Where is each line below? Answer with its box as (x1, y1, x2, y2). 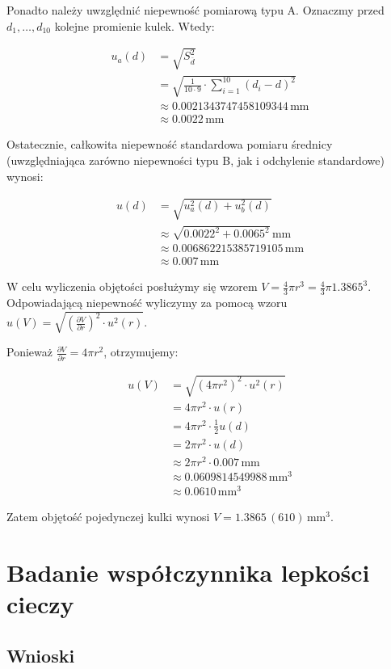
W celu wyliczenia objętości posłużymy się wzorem (6, 278, 258, 295)
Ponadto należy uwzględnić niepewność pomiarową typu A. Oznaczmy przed (6, 2, 385, 18)
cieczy (6, 587, 74, 621)
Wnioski (6, 642, 75, 667)
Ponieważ (6, 343, 53, 360)
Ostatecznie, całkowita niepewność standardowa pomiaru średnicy (6, 136, 333, 153)
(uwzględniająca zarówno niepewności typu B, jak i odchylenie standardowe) (6, 152, 385, 168)
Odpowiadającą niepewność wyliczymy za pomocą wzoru (6, 294, 288, 311)
